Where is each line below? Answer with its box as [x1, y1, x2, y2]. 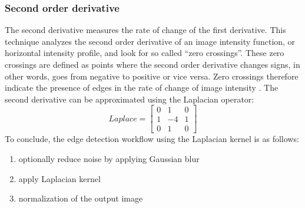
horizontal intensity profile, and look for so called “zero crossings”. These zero [5, 47, 284, 59]
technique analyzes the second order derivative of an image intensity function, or [5, 35, 296, 47]
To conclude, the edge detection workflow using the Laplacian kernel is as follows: [5, 133, 299, 145]
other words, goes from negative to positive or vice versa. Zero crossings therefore [5, 70, 299, 82]
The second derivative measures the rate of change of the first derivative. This [5, 24, 286, 36]
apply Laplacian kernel [18, 172, 101, 184]
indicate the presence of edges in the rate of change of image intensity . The [5, 81, 279, 94]
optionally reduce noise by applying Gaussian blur [18, 153, 200, 165]
